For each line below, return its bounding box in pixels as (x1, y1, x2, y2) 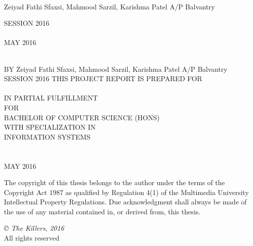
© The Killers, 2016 (4, 223, 64, 233)
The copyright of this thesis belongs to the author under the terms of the (4, 177, 225, 188)
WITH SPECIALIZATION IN (4, 122, 96, 132)
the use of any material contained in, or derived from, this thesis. (4, 206, 201, 216)
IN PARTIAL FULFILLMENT (4, 93, 98, 103)
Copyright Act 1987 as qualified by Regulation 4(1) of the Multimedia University (4, 187, 249, 197)
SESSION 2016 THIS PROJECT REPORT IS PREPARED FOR (4, 73, 202, 84)
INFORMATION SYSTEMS (4, 131, 91, 142)
